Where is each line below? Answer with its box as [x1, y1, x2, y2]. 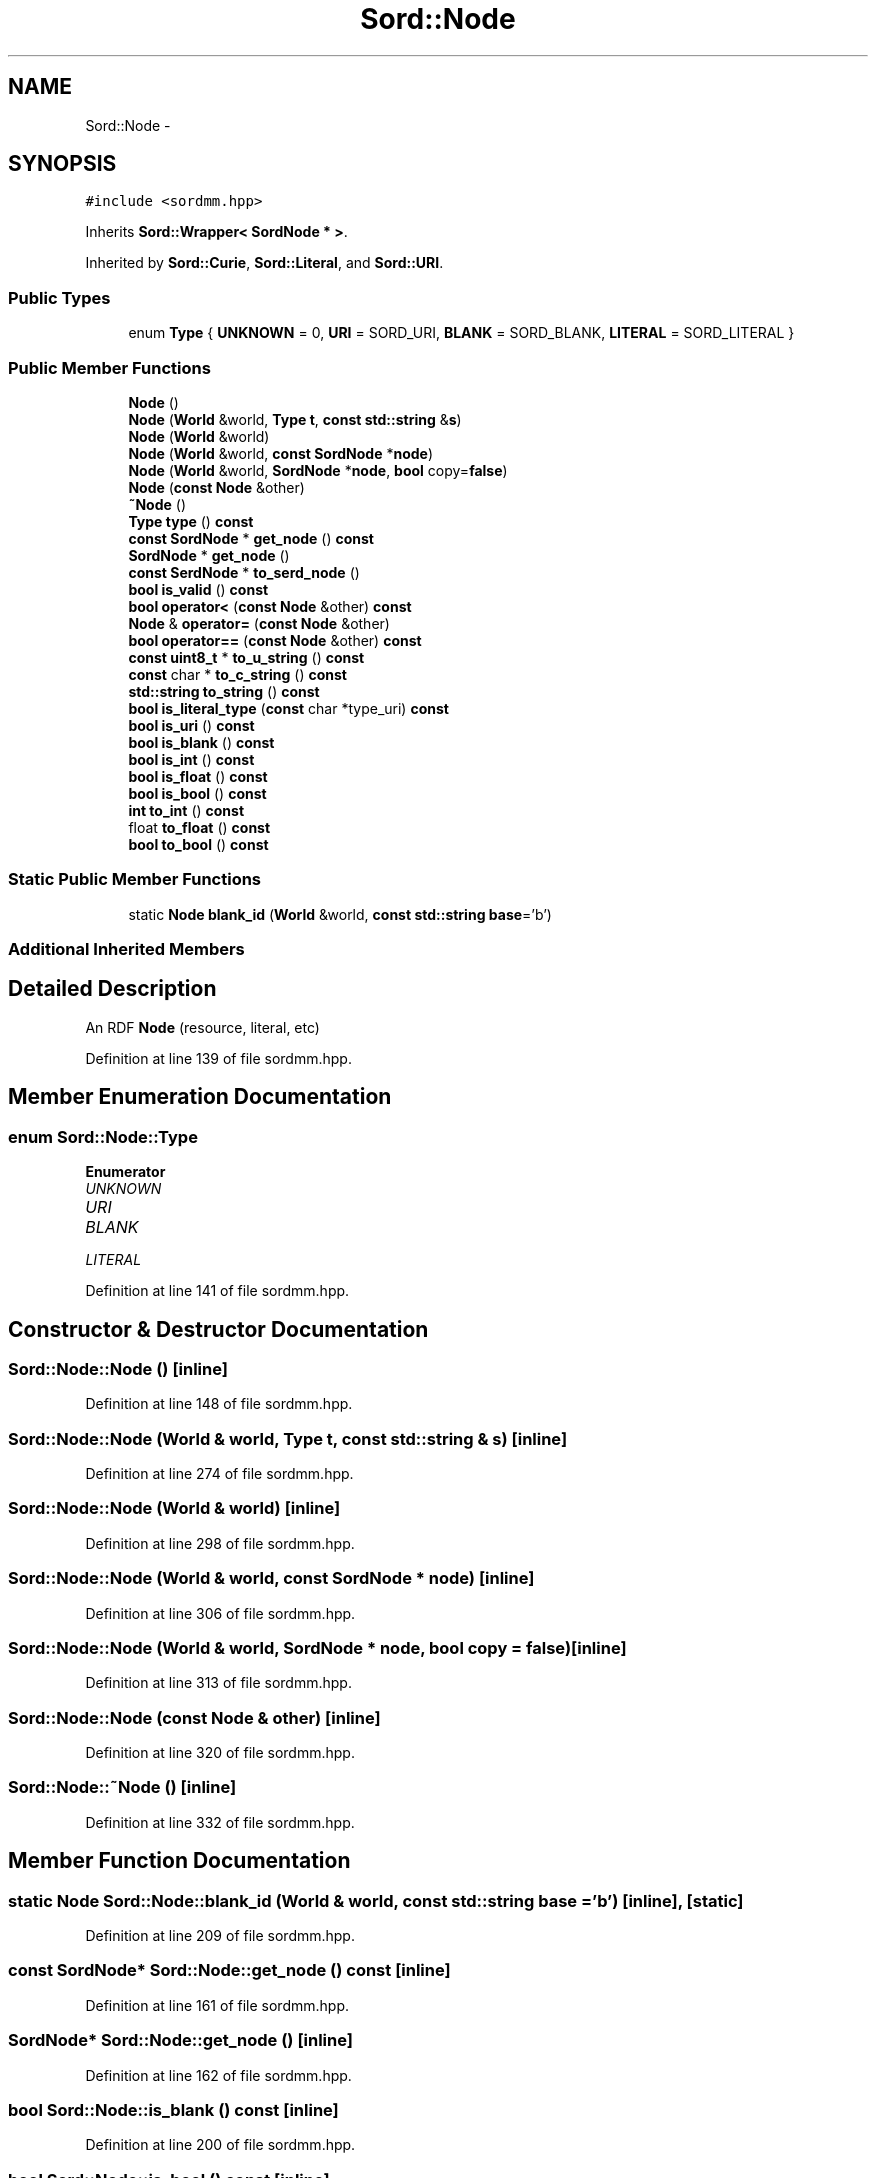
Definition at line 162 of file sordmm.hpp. [85, 2066, 352, 2084]
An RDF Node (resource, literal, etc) [85, 1018, 320, 1036]
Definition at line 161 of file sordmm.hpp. [85, 1996, 349, 2014]
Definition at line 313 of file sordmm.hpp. [85, 1674, 352, 1692]
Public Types [8, 287, 111, 308]
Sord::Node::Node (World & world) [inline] [8, 1498, 341, 1519]
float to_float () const [128, 818, 271, 836]
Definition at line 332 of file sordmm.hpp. [85, 1813, 355, 1831]
